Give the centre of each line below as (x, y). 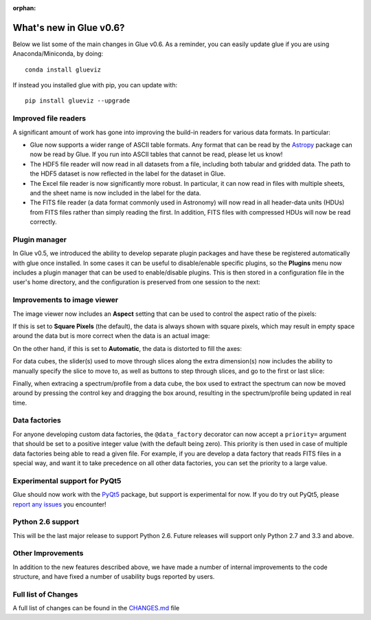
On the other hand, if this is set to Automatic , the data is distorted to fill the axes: (127, 348)
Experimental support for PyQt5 (67, 480)
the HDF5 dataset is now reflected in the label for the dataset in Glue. (128, 174)
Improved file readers (49, 118)
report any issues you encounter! (59, 504)
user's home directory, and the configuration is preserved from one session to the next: (136, 282)
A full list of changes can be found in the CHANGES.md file (96, 608)
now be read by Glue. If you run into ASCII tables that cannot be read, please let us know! (156, 154)
